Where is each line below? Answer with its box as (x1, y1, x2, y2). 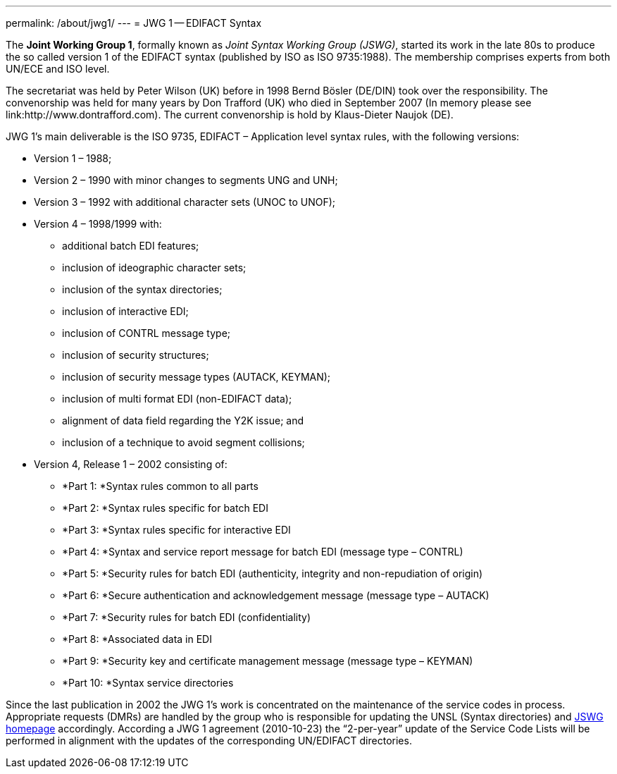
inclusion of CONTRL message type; (62, 327, 231, 339)
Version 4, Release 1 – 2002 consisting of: (34, 458, 228, 470)
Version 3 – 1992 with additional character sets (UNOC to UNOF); (34, 196, 336, 208)
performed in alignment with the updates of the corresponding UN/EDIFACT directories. (6, 735, 412, 747)
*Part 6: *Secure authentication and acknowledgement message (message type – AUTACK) (62, 589, 490, 601)
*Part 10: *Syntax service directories (62, 677, 234, 689)
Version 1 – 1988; (34, 152, 112, 164)
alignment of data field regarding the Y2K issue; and (62, 414, 304, 426)
